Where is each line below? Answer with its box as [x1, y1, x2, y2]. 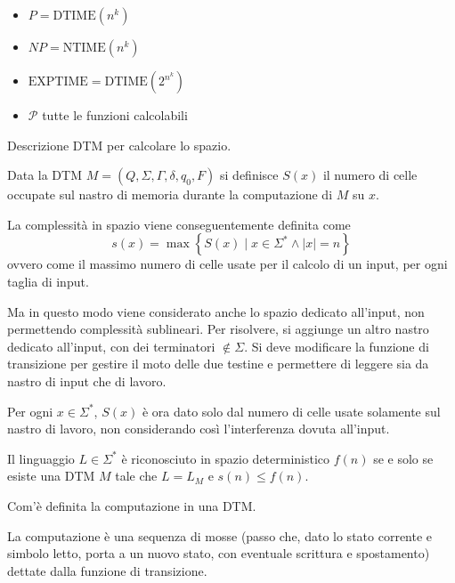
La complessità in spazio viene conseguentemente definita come [7, 215, 351, 233]
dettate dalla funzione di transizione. [7, 561, 207, 579]
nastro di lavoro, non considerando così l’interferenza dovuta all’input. [7, 419, 390, 438]
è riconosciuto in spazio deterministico [121, 449, 330, 467]
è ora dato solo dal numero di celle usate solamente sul [142, 401, 441, 420]
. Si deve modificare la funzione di [244, 336, 429, 355]
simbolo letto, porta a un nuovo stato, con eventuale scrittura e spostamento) [7, 544, 430, 563]
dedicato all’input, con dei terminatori [7, 336, 215, 355]
